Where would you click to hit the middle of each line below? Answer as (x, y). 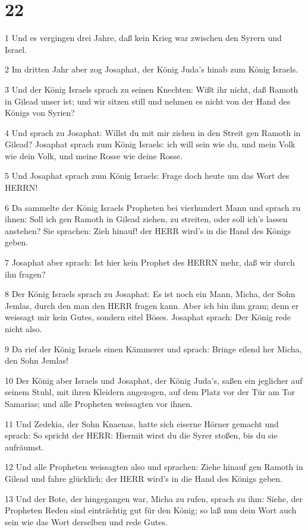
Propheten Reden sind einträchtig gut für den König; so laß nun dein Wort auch (151, 510)
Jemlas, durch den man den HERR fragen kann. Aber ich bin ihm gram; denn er (152, 305)
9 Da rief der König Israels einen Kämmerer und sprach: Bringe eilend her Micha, (153, 348)
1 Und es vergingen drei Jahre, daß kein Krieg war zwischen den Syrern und (143, 38)
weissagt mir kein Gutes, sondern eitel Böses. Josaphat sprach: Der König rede (148, 317)
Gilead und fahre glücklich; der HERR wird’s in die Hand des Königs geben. (144, 478)
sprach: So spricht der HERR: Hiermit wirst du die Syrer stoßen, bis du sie (141, 435)
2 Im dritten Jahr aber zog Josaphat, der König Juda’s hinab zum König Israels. (152, 69)
